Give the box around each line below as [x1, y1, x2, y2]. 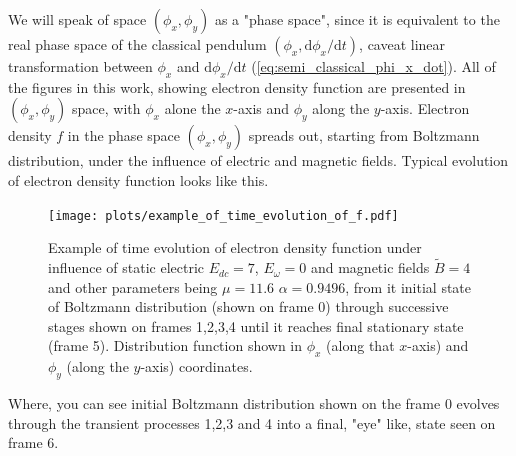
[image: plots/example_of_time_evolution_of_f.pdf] [48, 208, 399, 223]
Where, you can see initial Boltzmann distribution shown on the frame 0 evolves [8, 393, 500, 414]
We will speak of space [8, 9, 147, 29]
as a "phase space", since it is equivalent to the [214, 9, 500, 29]
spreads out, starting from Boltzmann [248, 125, 480, 146]
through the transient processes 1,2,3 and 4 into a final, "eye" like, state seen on [8, 412, 496, 433]
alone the [164, 98, 221, 119]
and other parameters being [48, 276, 218, 297]
